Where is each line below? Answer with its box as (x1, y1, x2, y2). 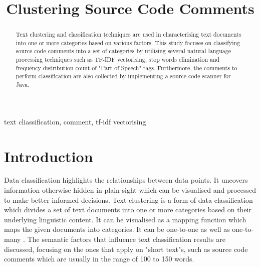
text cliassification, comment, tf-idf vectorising (4, 116, 146, 126)
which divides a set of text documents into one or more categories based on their (4, 204, 251, 215)
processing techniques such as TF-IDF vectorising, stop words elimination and (16, 55, 220, 64)
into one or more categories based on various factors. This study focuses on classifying (16, 38, 240, 47)
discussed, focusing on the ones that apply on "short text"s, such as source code (4, 243, 248, 254)
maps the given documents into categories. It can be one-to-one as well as (4, 224, 230, 234)
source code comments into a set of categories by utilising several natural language (16, 47, 231, 55)
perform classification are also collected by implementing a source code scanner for (16, 72, 231, 80)
